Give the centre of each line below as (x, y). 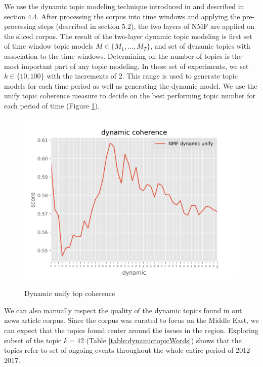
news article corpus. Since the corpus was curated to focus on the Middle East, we (131, 320)
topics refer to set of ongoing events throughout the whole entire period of (119, 350)
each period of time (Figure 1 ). (52, 105)
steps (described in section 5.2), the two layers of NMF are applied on (146, 26)
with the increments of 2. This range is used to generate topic (142, 76)
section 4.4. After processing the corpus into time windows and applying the (122, 16)
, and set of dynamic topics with (200, 46)
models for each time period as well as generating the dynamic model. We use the (131, 85)
